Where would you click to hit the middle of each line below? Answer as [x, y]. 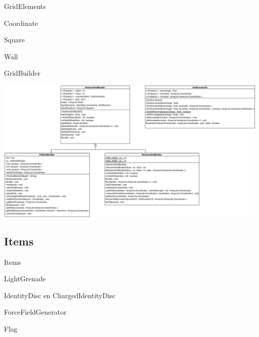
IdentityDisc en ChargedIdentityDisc [60, 295]
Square [14, 40]
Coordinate [21, 23]
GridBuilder [22, 73]
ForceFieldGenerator [35, 312]
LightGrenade [25, 279]
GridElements [25, 6]
